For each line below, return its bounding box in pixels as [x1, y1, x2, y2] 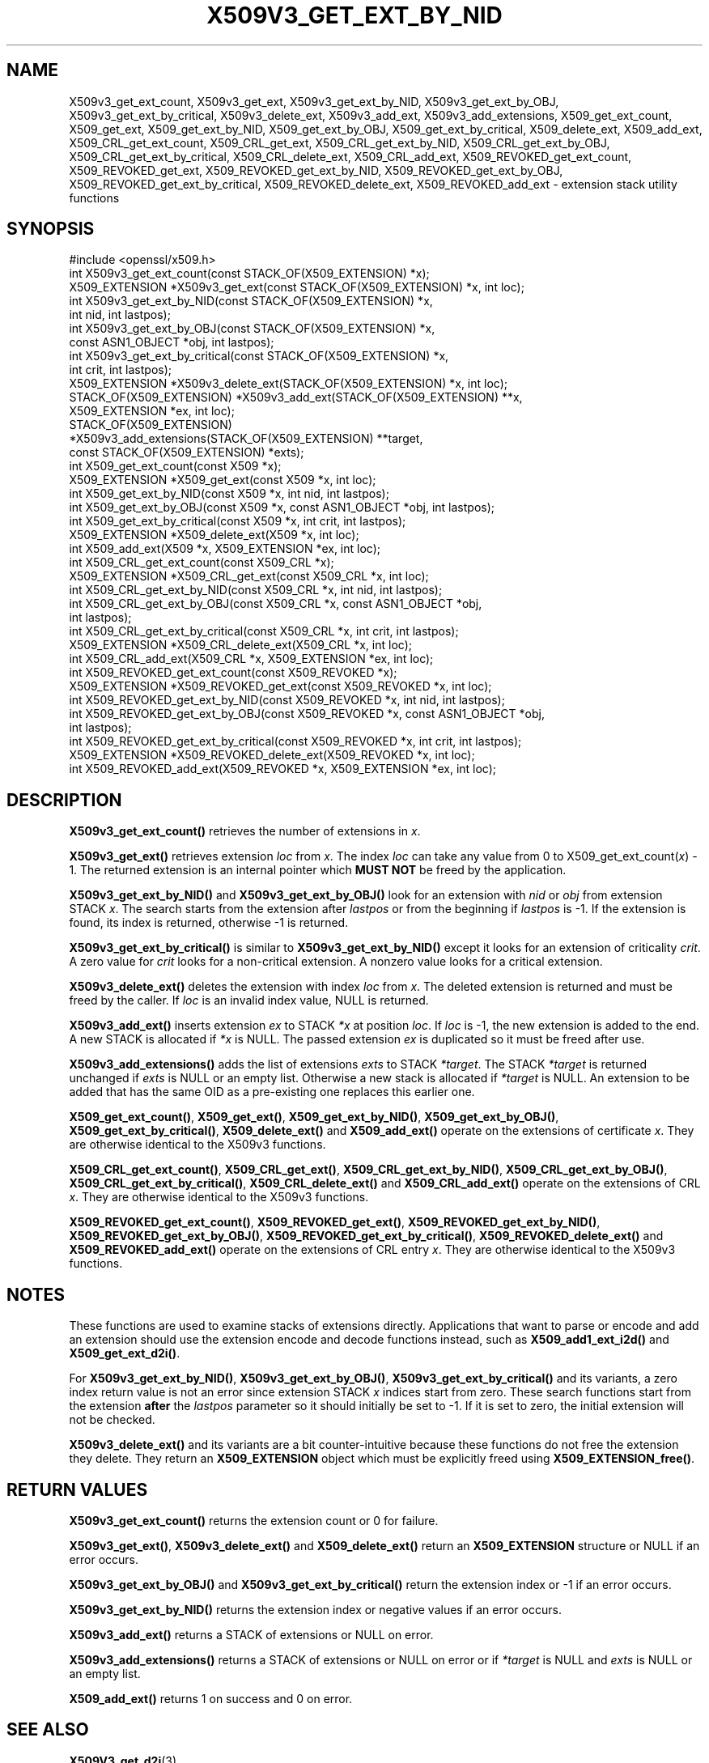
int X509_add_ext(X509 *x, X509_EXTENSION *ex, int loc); [69, 542, 381, 556]
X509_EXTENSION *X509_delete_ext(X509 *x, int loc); [69, 528, 359, 542]
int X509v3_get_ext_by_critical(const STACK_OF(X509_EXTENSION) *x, [69, 349, 449, 363]
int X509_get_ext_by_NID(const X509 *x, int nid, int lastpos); [69, 486, 389, 501]
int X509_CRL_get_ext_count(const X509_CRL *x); [69, 555, 334, 570]
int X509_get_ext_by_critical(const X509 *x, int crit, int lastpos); [69, 514, 406, 529]
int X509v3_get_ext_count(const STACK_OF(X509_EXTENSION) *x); [69, 266, 430, 281]
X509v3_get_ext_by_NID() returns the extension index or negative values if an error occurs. [69, 1602, 562, 1616]
